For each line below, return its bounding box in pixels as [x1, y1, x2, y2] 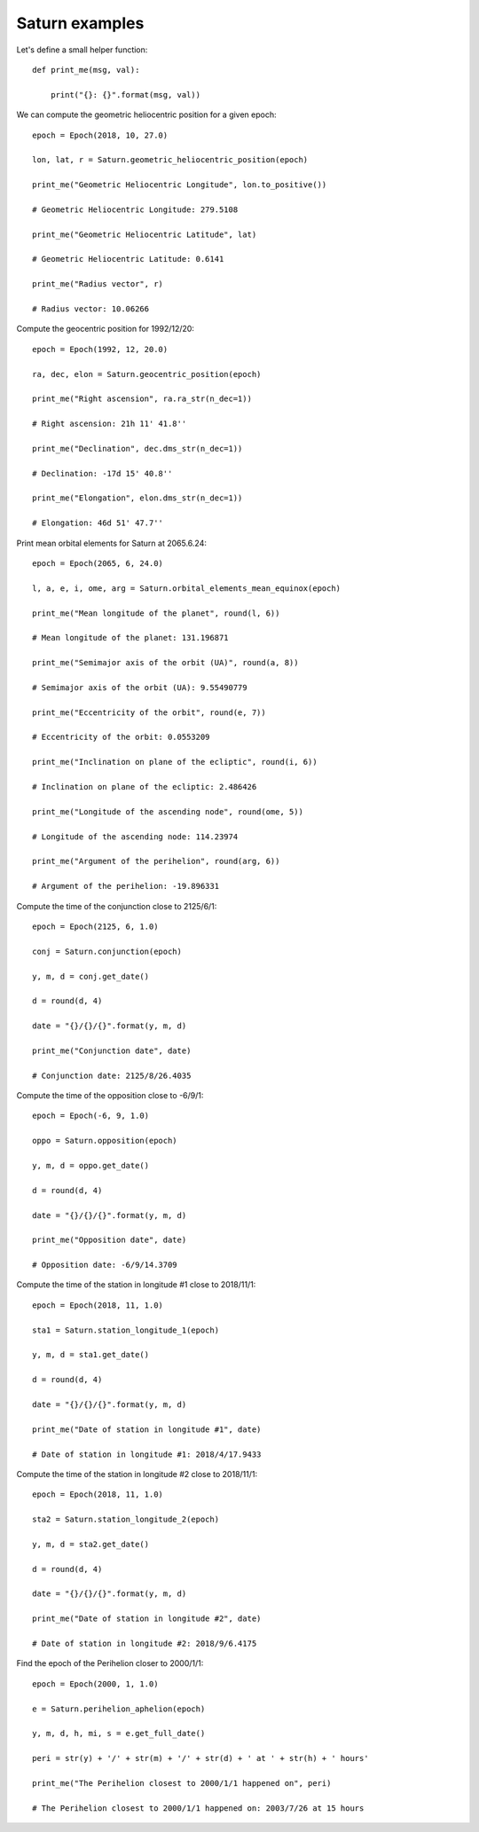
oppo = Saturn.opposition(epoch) [32, 1136, 177, 1146]
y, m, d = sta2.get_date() [32, 1539, 150, 1549]
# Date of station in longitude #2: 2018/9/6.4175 [32, 1639, 257, 1649]
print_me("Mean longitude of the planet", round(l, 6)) [32, 608, 280, 618]
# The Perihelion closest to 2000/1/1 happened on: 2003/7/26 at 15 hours [32, 1803, 365, 1813]
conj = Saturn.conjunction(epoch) [32, 946, 182, 956]
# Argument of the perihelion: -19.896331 [32, 881, 220, 892]
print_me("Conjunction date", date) [32, 1045, 192, 1056]
